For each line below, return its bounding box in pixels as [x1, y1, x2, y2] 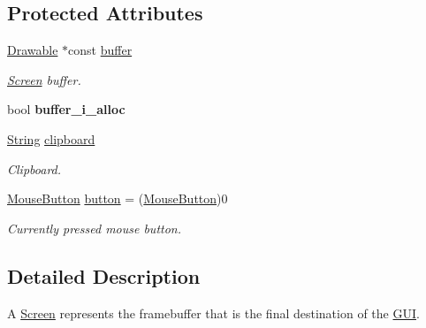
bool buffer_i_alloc [7, 100, 126, 118]
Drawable [7, 41, 58, 59]
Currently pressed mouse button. [7, 218, 182, 237]
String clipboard [7, 129, 95, 148]
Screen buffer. [7, 70, 81, 88]
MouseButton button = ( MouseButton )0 [7, 189, 228, 208]
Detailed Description [7, 262, 201, 289]
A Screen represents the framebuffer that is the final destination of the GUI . [7, 303, 420, 322]
